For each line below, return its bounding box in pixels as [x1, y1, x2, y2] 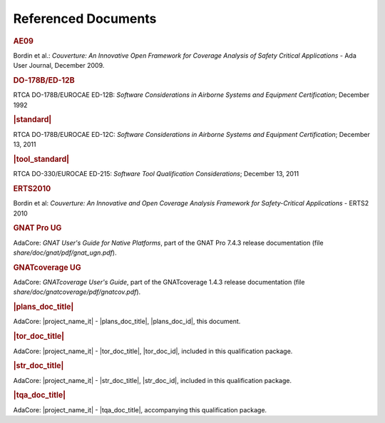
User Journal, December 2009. [13, 61, 105, 70]
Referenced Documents [13, 11, 157, 26]
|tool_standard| [13, 154, 70, 164]
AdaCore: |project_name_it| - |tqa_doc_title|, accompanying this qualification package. [13, 405, 267, 414]
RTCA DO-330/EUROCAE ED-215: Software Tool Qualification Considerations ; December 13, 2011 [13, 170, 299, 178]
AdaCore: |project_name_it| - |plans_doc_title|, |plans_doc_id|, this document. [13, 317, 241, 326]
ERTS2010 [13, 183, 51, 193]
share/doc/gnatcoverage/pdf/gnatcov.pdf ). [13, 287, 141, 296]
